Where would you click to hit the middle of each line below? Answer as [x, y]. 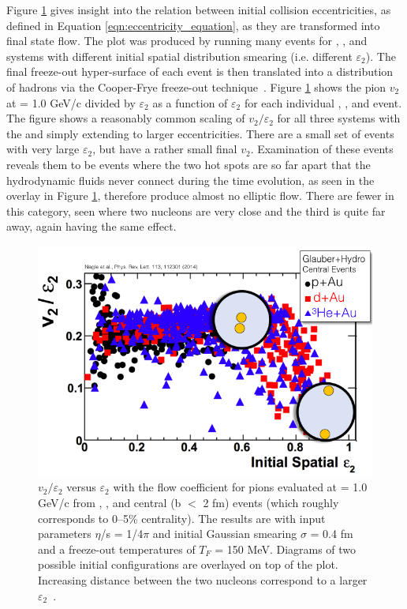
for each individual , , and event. [323, 102]
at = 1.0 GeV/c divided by [71, 102]
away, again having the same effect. [91, 226]
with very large [43, 149]
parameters [65, 534]
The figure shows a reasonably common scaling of [126, 118]
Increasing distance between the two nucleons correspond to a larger [203, 579]
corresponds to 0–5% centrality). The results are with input [182, 518]
